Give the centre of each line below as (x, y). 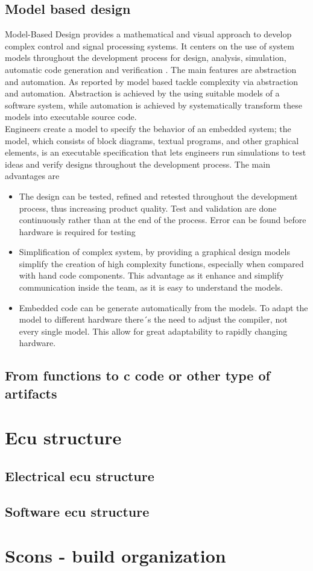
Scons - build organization (115, 556)
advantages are (32, 176)
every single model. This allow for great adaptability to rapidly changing (153, 331)
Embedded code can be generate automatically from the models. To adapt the (163, 307)
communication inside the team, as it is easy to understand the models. (151, 287)
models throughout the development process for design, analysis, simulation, (146, 58)
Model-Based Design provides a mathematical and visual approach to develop (148, 34)
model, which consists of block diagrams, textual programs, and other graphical (152, 140)
